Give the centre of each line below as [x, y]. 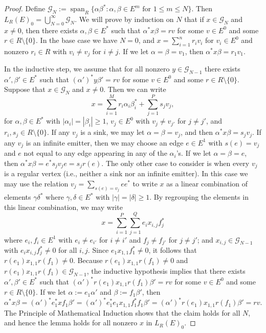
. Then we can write [135, 89]
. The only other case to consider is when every [175, 163]
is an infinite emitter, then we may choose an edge [105, 142]
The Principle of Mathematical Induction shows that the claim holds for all [122, 312]
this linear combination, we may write [63, 207]
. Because [88, 260]
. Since [98, 250]
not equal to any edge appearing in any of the [95, 153]
